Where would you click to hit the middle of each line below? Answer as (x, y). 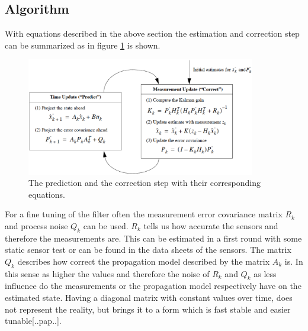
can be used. (106, 225)
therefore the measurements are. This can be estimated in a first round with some (153, 238)
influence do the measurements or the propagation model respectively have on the (153, 286)
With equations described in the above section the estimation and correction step (152, 33)
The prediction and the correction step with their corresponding (145, 183)
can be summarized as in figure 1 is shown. (83, 45)
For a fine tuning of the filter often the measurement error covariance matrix (144, 214)
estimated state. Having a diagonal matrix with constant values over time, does (149, 298)
